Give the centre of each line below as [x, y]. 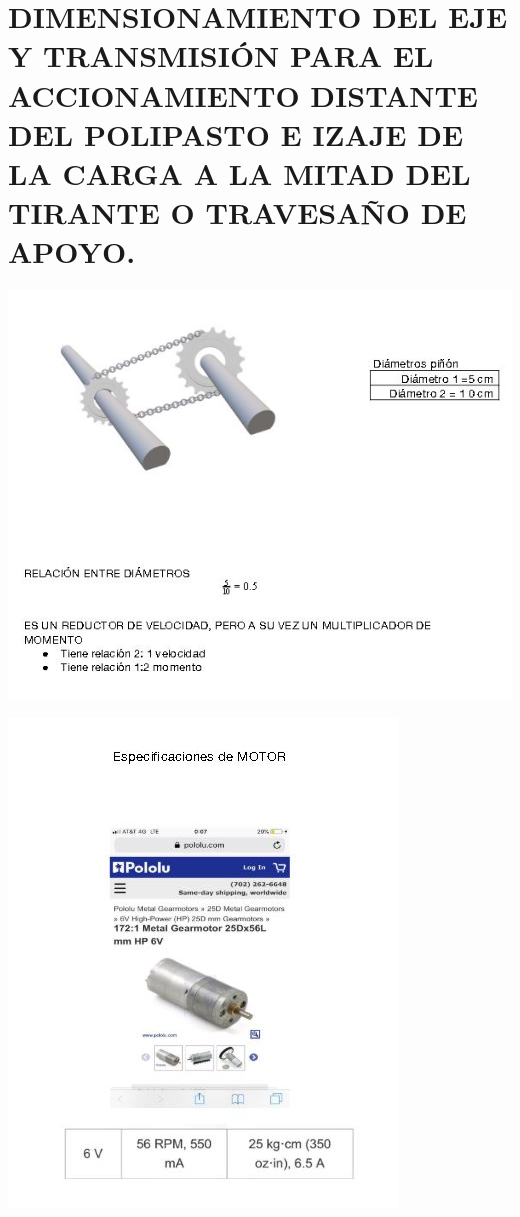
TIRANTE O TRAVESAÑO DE [237, 212]
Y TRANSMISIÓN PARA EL [221, 55]
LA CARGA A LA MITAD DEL [239, 172]
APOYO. [72, 251]
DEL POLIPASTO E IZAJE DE [236, 133]
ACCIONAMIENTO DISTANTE [243, 94]
